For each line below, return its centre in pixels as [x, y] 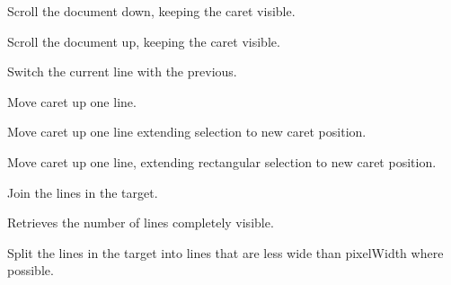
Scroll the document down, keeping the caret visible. [151, 11]
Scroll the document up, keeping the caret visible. [144, 41]
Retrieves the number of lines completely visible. [141, 223]
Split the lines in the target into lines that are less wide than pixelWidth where [225, 252]
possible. [31, 270]
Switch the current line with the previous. [122, 71]
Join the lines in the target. [83, 192]
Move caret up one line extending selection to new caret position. [187, 132]
